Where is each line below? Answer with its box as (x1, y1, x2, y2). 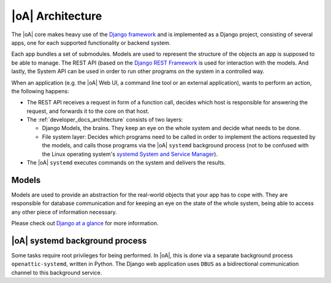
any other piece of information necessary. (11, 208, 118, 215)
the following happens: (11, 87, 69, 95)
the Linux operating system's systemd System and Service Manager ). (42, 150, 218, 158)
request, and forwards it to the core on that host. (26, 107, 150, 115)
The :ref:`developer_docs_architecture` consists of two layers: (26, 116, 183, 123)
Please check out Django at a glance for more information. (11, 220, 159, 227)
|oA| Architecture (11, 9, 102, 23)
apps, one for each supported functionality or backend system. (11, 39, 171, 46)
